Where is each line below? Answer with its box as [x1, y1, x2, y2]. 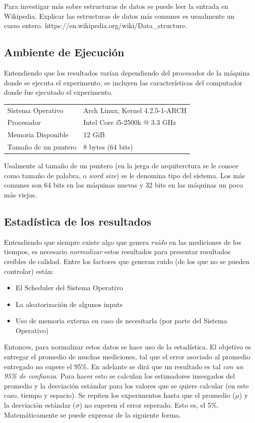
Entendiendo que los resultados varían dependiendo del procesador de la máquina [4, 67, 250, 77]
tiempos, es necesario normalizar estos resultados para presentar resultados [4, 246, 231, 257]
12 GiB [83, 129, 105, 140]
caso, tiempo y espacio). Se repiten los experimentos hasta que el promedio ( [4, 390, 235, 400]
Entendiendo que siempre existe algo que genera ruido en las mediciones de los [4, 236, 241, 247]
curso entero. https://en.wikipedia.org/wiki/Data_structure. [4, 20, 187, 31]
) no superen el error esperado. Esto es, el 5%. [79, 400, 219, 410]
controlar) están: [4, 266, 54, 276]
